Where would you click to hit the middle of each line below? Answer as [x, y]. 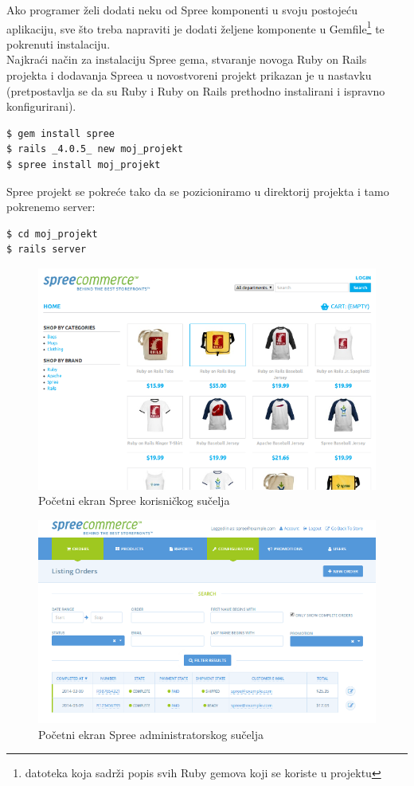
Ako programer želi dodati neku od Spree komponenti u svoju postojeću [182, 10]
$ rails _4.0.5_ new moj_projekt [95, 149]
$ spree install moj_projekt [84, 165]
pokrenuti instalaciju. [59, 43]
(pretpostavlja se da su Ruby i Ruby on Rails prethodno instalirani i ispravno [196, 90]
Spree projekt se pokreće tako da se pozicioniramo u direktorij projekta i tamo [198, 191]
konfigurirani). [41, 106]
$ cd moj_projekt [52, 234]
